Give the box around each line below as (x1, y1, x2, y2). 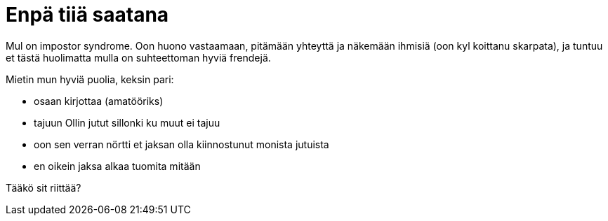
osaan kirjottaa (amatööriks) (34, 94, 164, 107)
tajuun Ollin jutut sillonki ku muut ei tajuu (34, 116, 220, 129)
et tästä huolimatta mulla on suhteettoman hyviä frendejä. (6, 51, 271, 64)
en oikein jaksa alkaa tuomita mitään (34, 159, 201, 172)
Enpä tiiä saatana (6, 3, 169, 27)
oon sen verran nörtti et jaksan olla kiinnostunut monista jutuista (34, 138, 329, 150)
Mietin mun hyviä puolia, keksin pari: (6, 73, 174, 85)
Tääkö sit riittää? (6, 181, 81, 194)
